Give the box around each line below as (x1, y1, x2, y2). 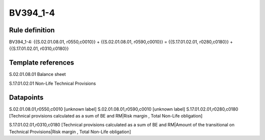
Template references (9, 59, 75, 67)
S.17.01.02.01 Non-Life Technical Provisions (9, 80, 96, 86)
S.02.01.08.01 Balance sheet (9, 71, 66, 77)
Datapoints (9, 93, 44, 101)
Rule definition (9, 26, 55, 34)
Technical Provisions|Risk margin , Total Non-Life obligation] (9, 129, 131, 135)
